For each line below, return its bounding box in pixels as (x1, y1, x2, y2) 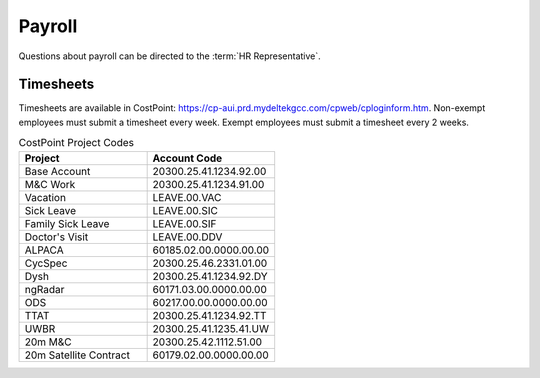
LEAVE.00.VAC (152, 190, 222, 204)
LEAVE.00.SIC (152, 203, 219, 217)
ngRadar (24, 282, 65, 296)
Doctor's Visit (24, 230, 89, 244)
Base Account (24, 164, 91, 178)
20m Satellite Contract (24, 348, 130, 362)
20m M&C (24, 335, 72, 349)
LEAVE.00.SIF (152, 216, 217, 230)
